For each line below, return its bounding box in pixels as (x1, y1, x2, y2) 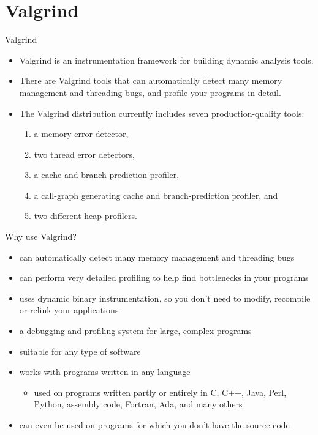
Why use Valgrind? (5, 230, 77, 243)
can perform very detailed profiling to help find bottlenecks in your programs (19, 271, 309, 284)
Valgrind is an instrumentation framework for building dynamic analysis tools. (19, 53, 314, 66)
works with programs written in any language (19, 365, 191, 378)
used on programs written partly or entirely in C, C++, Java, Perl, (34, 385, 287, 398)
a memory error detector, (34, 127, 129, 140)
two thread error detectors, (34, 147, 135, 160)
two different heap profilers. (34, 209, 137, 222)
